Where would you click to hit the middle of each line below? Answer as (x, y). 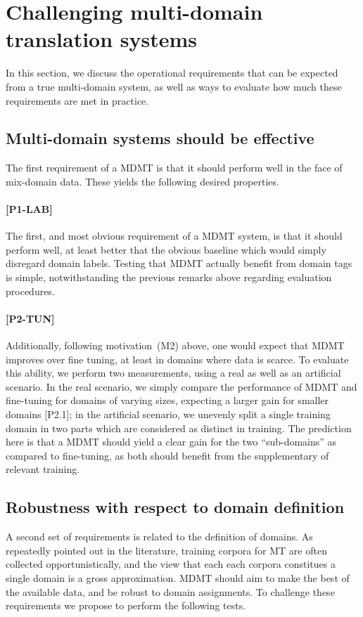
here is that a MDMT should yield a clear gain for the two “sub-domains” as (171, 442)
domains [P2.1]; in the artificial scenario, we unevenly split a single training (168, 414)
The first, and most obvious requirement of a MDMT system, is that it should (174, 236)
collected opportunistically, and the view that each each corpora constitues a (171, 564)
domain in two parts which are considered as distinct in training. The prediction (179, 428)
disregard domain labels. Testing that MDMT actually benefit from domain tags (179, 263)
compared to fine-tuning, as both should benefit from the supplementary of (167, 455)
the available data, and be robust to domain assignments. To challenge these (170, 591)
